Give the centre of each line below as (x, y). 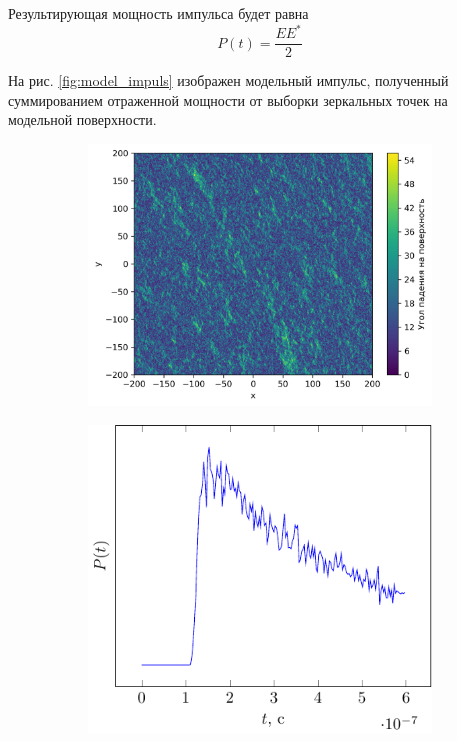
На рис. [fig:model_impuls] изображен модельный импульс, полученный (228, 80)
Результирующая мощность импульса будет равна (158, 13)
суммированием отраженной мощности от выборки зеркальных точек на (228, 99)
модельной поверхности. (82, 119)
